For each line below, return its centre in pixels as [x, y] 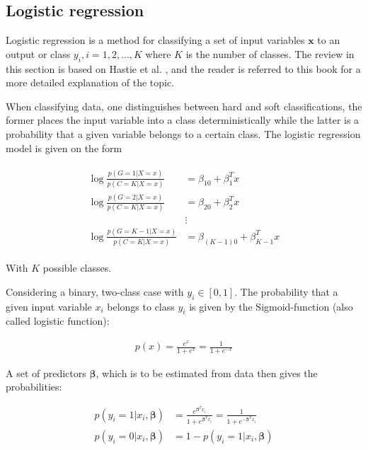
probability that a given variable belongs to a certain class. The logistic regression [183, 133]
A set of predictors [46, 373]
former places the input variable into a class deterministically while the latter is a [183, 120]
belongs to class [141, 306]
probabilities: [34, 387]
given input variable [49, 306]
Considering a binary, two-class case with [95, 291]
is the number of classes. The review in [270, 53]
